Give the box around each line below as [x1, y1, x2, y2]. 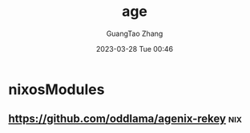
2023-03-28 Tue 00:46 [95, 44, 174, 53]
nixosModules [8, 80, 105, 98]
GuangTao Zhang [106, 29, 163, 38]
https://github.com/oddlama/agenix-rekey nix [8, 112, 242, 126]
